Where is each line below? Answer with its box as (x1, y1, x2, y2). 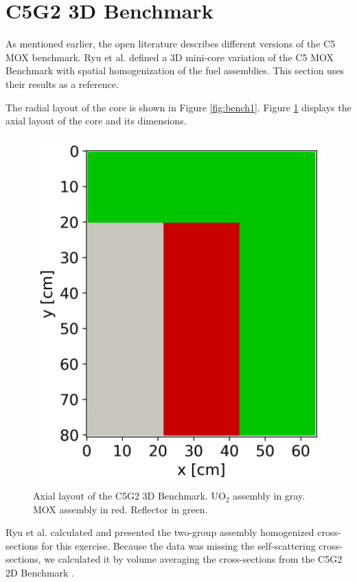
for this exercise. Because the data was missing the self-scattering (41, 538, 316, 552)
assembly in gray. (233, 489, 306, 503)
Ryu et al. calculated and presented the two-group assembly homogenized (5, 525, 314, 539)
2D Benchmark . (5, 566, 74, 580)
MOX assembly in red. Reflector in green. (33, 502, 208, 516)
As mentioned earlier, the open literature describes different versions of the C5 (5, 36, 336, 51)
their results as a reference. (5, 76, 119, 91)
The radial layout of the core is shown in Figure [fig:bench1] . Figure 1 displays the (5, 100, 352, 114)
